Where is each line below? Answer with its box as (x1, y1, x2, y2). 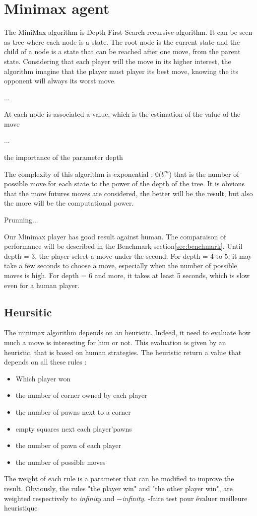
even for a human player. (4, 280, 80, 290)
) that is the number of (169, 168, 239, 179)
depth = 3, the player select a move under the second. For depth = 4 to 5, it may (4, 250, 252, 261)
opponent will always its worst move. (4, 75, 116, 86)
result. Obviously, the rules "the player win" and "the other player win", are (4, 483, 233, 493)
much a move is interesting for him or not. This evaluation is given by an (4, 337, 226, 347)
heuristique (4, 503, 38, 513)
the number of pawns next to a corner (15, 406, 131, 417)
